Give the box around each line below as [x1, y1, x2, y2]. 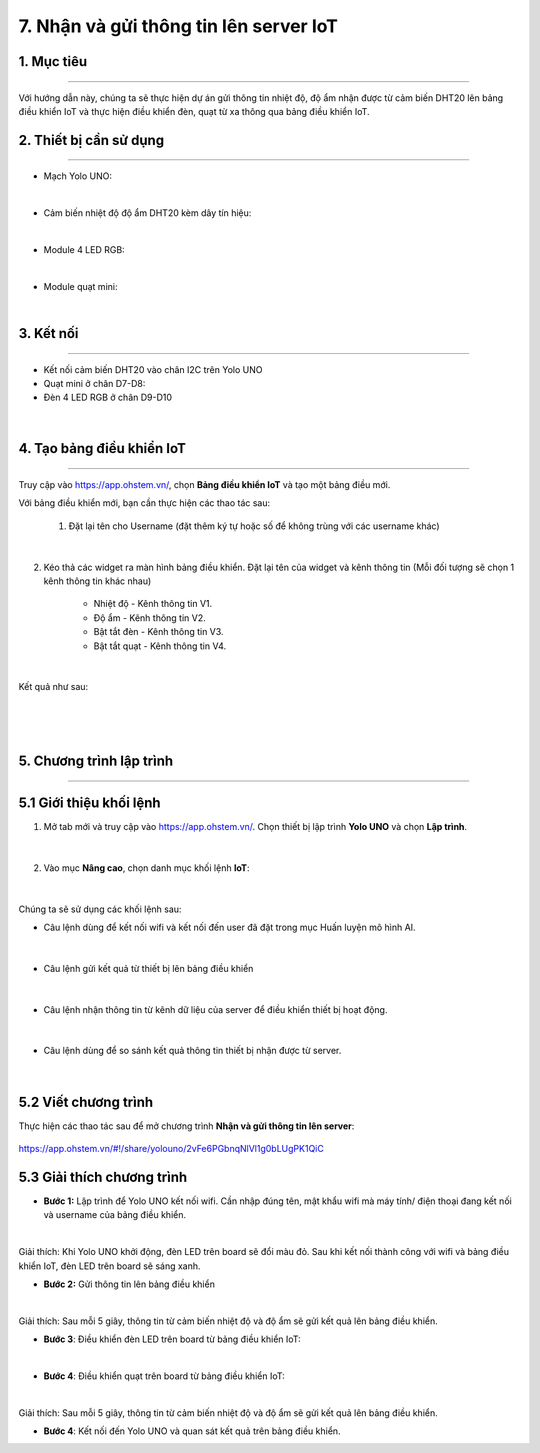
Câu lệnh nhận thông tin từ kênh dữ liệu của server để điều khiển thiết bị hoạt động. [43, 1003, 388, 1015]
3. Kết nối [18, 325, 79, 342]
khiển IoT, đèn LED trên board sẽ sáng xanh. [18, 1260, 201, 1272]
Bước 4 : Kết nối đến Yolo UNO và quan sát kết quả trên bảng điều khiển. [43, 1425, 341, 1437]
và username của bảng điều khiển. [43, 1209, 187, 1221]
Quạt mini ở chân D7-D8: [43, 377, 146, 389]
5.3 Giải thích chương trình [18, 1168, 188, 1185]
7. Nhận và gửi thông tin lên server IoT [18, 15, 339, 37]
